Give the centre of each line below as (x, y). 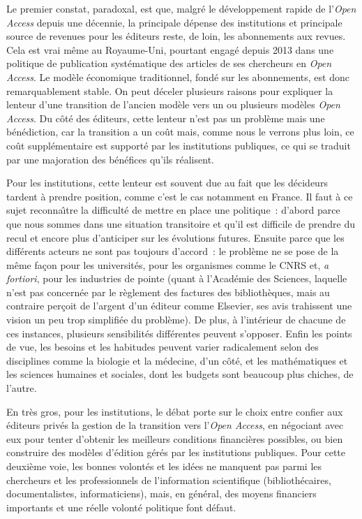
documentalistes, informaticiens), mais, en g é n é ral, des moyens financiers (161, 494)
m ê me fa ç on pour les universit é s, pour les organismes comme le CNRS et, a (168, 264)
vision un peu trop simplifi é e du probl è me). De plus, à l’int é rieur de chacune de (176, 320)
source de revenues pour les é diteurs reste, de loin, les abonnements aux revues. (176, 36)
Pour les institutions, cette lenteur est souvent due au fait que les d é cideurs (167, 183)
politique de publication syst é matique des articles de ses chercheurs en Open (169, 63)
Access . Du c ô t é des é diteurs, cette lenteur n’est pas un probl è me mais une (166, 118)
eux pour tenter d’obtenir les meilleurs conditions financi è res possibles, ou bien (175, 438)
